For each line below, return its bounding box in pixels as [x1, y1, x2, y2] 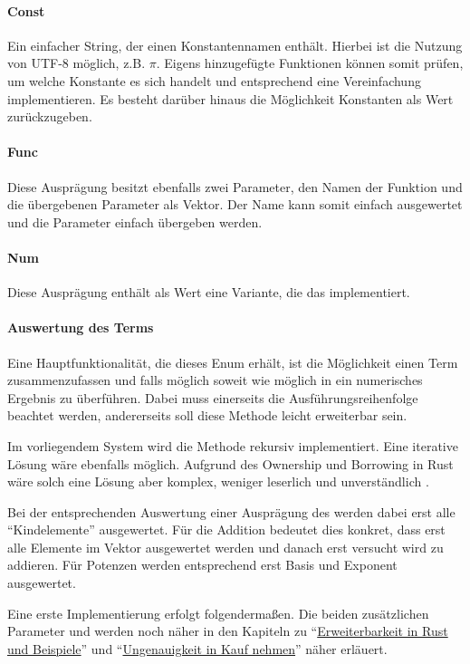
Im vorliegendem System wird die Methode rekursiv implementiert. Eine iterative [7, 436, 458, 455]
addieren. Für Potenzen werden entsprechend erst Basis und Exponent [7, 555, 398, 574]
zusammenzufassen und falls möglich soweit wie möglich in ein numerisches [7, 370, 423, 390]
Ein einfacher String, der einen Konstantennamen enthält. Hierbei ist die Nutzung [7, 35, 463, 54]
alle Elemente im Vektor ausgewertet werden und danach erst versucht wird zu [7, 537, 444, 556]
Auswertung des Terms [7, 318, 154, 337]
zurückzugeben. [7, 107, 92, 126]
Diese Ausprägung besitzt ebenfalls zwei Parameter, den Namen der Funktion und [7, 177, 463, 196]
